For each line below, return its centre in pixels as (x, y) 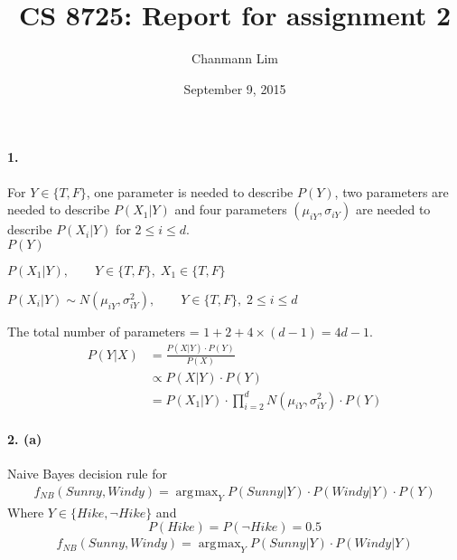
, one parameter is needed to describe (190, 191)
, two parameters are (392, 191)
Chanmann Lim (235, 58)
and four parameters (231, 209)
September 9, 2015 (235, 88)
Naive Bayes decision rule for (87, 474)
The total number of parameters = (103, 331)
